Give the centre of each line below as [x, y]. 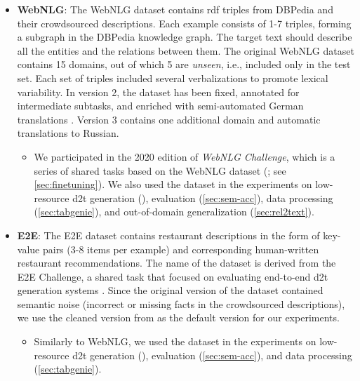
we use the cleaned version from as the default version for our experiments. [178, 317]
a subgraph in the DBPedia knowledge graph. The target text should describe [185, 37]
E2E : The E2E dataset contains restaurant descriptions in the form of [168, 235]
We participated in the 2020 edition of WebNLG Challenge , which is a [185, 156]
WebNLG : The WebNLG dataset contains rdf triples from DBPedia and [175, 9]
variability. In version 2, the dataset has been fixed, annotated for [158, 92]
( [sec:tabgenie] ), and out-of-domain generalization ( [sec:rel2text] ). [174, 212]
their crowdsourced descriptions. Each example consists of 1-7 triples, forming [184, 23]
